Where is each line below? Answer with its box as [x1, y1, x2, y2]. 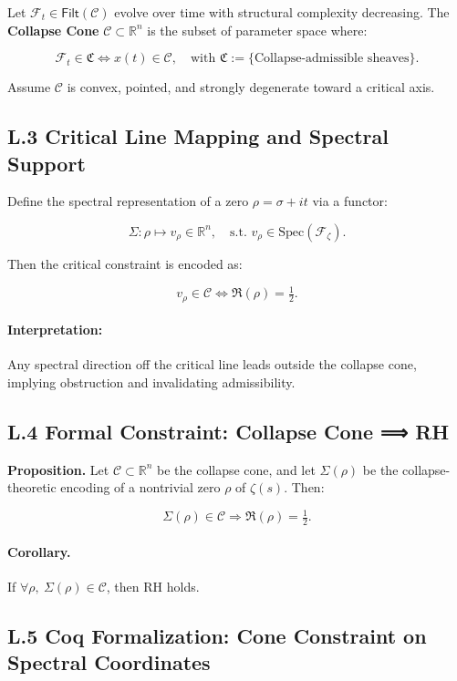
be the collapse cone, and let [157, 459, 316, 479]
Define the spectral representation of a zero [7, 191, 249, 211]
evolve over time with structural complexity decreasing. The [114, 3, 450, 21]
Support [7, 149, 86, 177]
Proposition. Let [7, 459, 109, 479]
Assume [7, 77, 51, 97]
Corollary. [7, 542, 71, 561]
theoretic [7, 478, 57, 497]
